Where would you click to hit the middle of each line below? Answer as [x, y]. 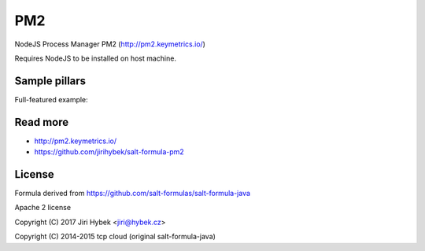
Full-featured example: [51, 99]
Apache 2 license [42, 208]
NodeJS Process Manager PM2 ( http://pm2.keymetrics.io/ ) [110, 44]
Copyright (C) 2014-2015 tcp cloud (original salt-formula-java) [115, 237]
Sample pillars [50, 81]
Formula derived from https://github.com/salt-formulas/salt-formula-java [133, 194]
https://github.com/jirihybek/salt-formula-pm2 [109, 152]
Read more [42, 122]
